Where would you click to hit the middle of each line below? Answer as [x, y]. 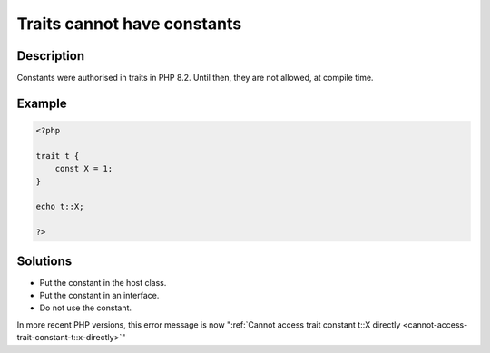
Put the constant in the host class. [103, 282]
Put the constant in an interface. [99, 296]
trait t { [58, 156]
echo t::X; [60, 207]
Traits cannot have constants [129, 24]
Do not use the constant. [85, 308]
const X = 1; [84, 169]
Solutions [44, 261]
